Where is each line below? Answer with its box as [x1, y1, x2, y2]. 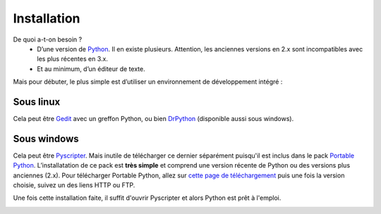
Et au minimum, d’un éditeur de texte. [37, 64, 145, 73]
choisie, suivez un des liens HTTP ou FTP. [13, 181, 135, 189]
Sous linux [13, 96, 61, 108]
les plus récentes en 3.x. [37, 55, 109, 63]
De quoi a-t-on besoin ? [13, 35, 83, 44]
